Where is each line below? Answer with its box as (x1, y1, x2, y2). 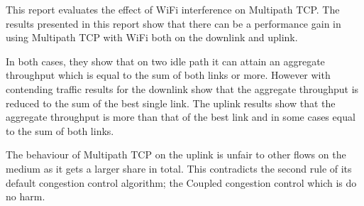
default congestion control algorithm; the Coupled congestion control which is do (6, 175, 357, 190)
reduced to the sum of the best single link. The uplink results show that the (6, 95, 336, 110)
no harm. (6, 189, 45, 204)
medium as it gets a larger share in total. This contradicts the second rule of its (6, 161, 352, 175)
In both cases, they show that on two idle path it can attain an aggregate (6, 53, 325, 68)
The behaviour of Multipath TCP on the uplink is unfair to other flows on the (6, 147, 346, 162)
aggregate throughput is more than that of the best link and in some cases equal (6, 109, 355, 124)
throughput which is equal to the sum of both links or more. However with (6, 67, 331, 82)
